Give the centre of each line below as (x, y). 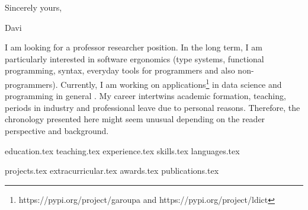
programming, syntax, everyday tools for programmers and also (120, 70)
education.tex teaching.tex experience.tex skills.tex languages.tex (122, 150)
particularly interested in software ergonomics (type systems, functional (134, 58)
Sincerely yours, (33, 7)
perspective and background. (57, 131)
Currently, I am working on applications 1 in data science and (171, 83)
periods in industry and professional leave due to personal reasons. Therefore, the (153, 107)
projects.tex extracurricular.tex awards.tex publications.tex (112, 171)
